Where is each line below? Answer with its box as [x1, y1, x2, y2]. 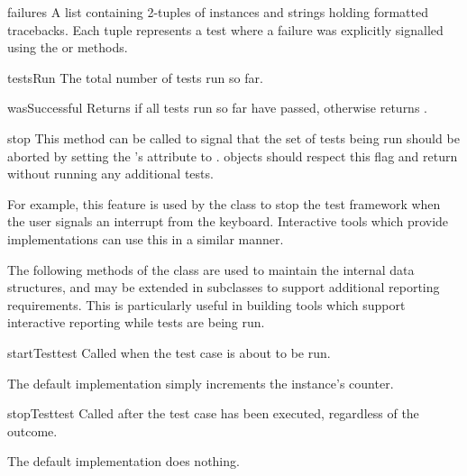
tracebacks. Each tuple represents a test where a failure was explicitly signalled [7, 20, 444, 39]
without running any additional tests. [7, 164, 214, 183]
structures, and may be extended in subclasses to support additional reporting [7, 278, 440, 297]
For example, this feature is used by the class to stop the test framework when [7, 194, 441, 213]
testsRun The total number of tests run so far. [7, 68, 263, 87]
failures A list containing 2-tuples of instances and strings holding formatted [7, 3, 428, 21]
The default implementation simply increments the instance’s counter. [7, 373, 394, 392]
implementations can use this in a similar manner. [7, 229, 284, 248]
